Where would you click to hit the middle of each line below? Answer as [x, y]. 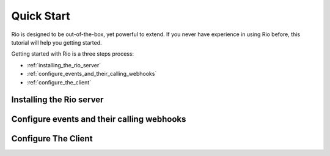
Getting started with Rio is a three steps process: [73, 54]
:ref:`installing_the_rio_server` [64, 65]
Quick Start [41, 16]
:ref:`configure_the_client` [59, 82]
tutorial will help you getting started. [57, 42]
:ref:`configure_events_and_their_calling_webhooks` [92, 74]
